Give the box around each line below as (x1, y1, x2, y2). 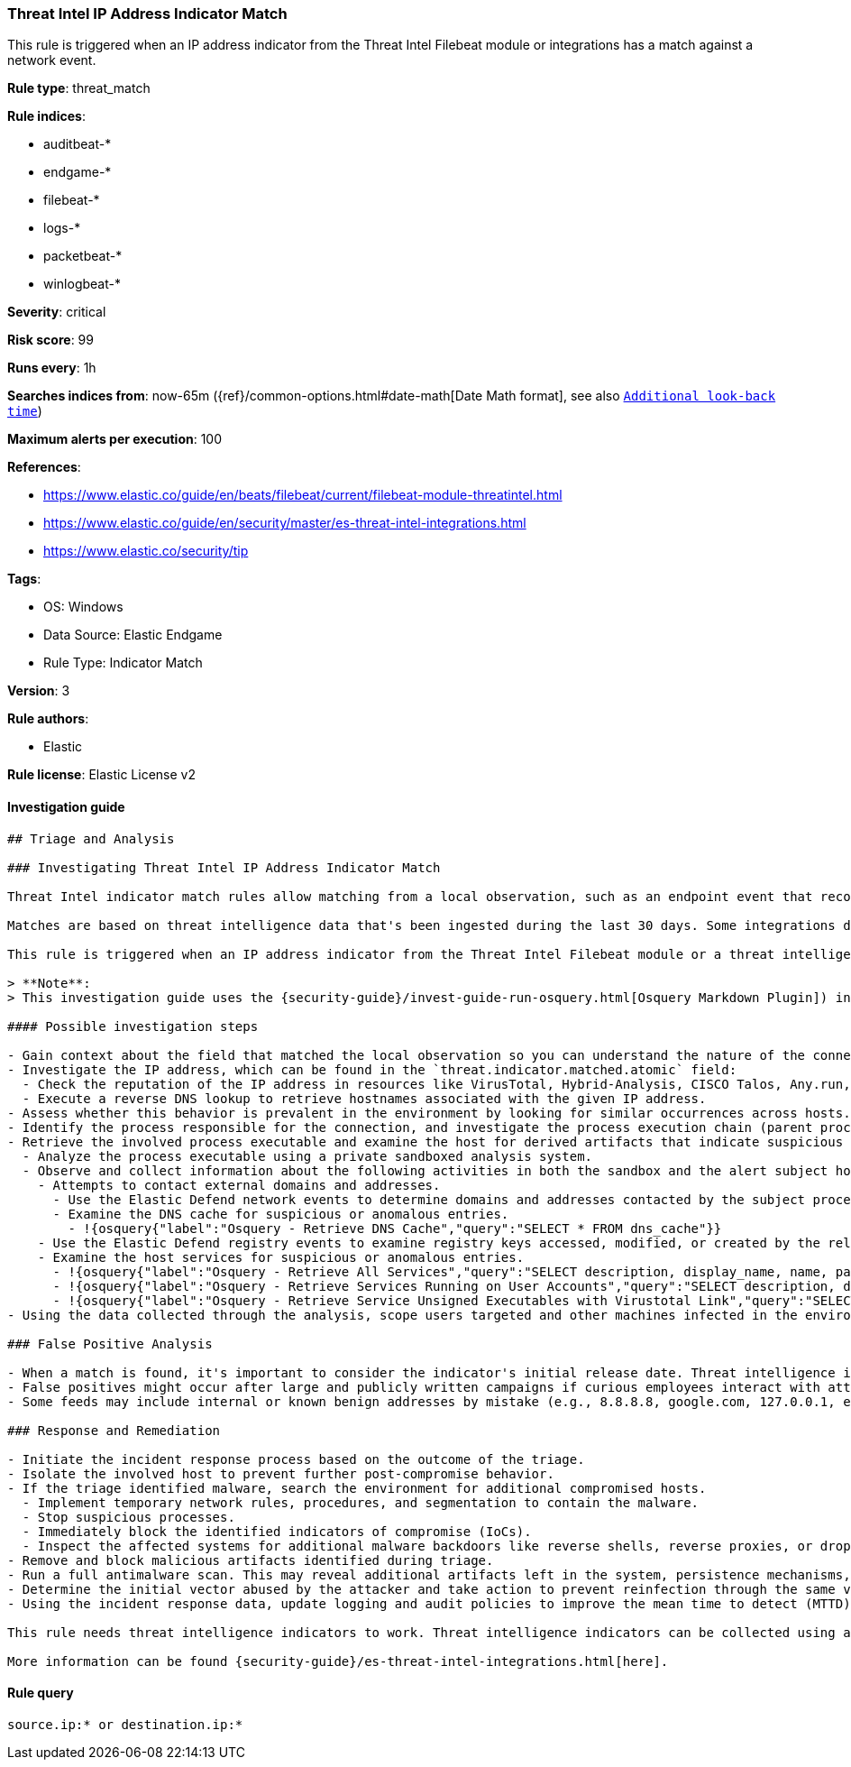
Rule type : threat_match (7, 80, 151, 97)
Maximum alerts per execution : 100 (7, 431, 223, 447)
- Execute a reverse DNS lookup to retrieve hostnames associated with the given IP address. (22, 1091, 707, 1106)
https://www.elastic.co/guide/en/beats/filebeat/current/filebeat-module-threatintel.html (43, 487, 563, 503)
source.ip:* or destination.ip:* (7, 1716, 243, 1732)
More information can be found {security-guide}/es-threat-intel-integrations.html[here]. (7, 1653, 669, 1669)
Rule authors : (7, 711, 89, 727)
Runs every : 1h (7, 360, 96, 376)
